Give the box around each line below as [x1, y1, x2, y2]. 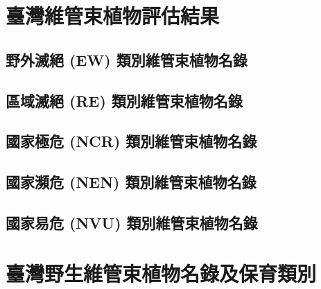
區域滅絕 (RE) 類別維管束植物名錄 [6, 89, 243, 111]
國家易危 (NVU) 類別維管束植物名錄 [6, 211, 258, 233]
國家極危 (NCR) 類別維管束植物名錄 [6, 130, 257, 152]
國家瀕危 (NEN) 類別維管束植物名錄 [6, 171, 257, 193]
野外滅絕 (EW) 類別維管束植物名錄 [6, 49, 248, 70]
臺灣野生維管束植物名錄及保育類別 [6, 259, 317, 288]
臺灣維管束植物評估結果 [6, 1, 220, 30]
